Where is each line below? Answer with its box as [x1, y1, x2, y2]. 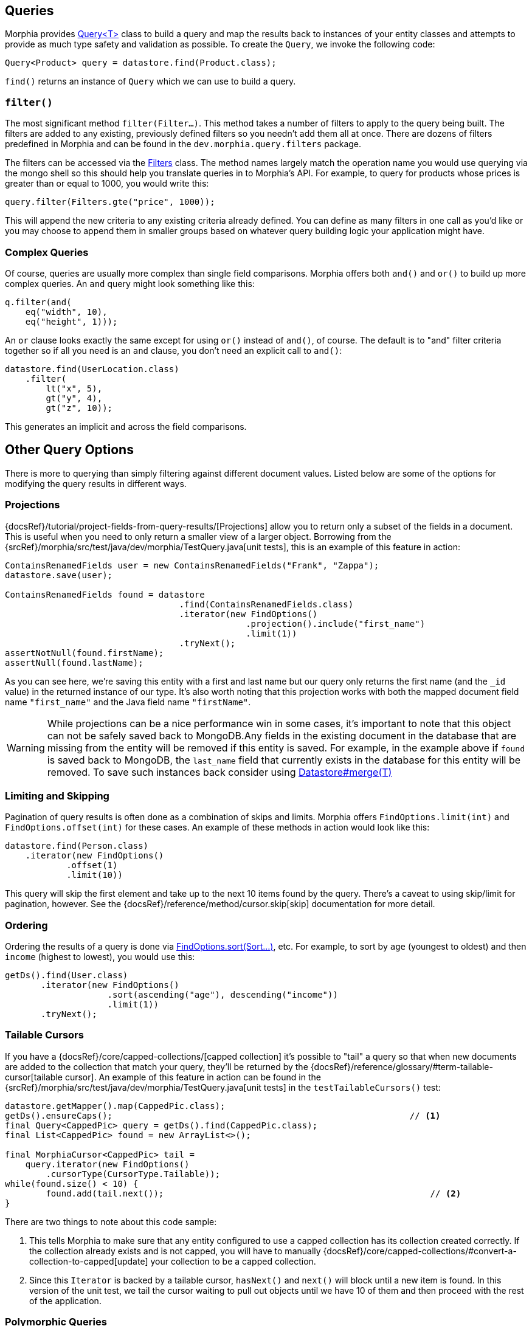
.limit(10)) [66, 870, 123, 880]
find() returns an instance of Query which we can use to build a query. [5, 76, 296, 87]
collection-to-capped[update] [29, 1255, 148, 1266]
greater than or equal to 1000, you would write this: [5, 178, 209, 189]
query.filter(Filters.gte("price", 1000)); [5, 197, 215, 207]
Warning [7, 741, 45, 754]
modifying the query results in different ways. [5, 478, 187, 489]
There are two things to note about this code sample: [5, 1216, 217, 1227]
